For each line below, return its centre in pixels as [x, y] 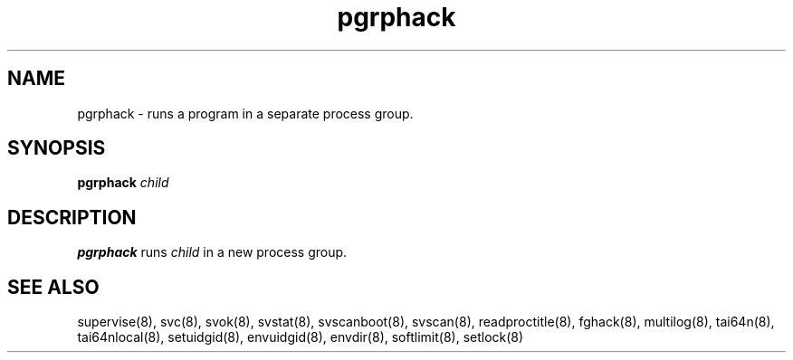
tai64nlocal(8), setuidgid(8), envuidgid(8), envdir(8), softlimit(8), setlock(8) [301, 337]
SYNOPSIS [57, 148]
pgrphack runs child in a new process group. [212, 252]
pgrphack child [123, 183]
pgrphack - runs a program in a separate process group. [245, 113]
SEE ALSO [53, 287]
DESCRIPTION [72, 217]
